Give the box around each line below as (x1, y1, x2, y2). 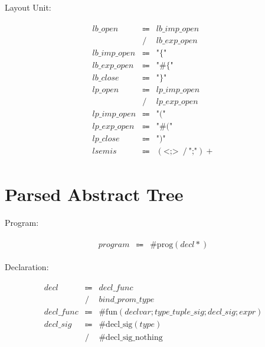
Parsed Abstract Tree (5, 182, 184, 206)
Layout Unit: (5, 1, 51, 13)
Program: (5, 216, 39, 229)
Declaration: (5, 260, 49, 273)
